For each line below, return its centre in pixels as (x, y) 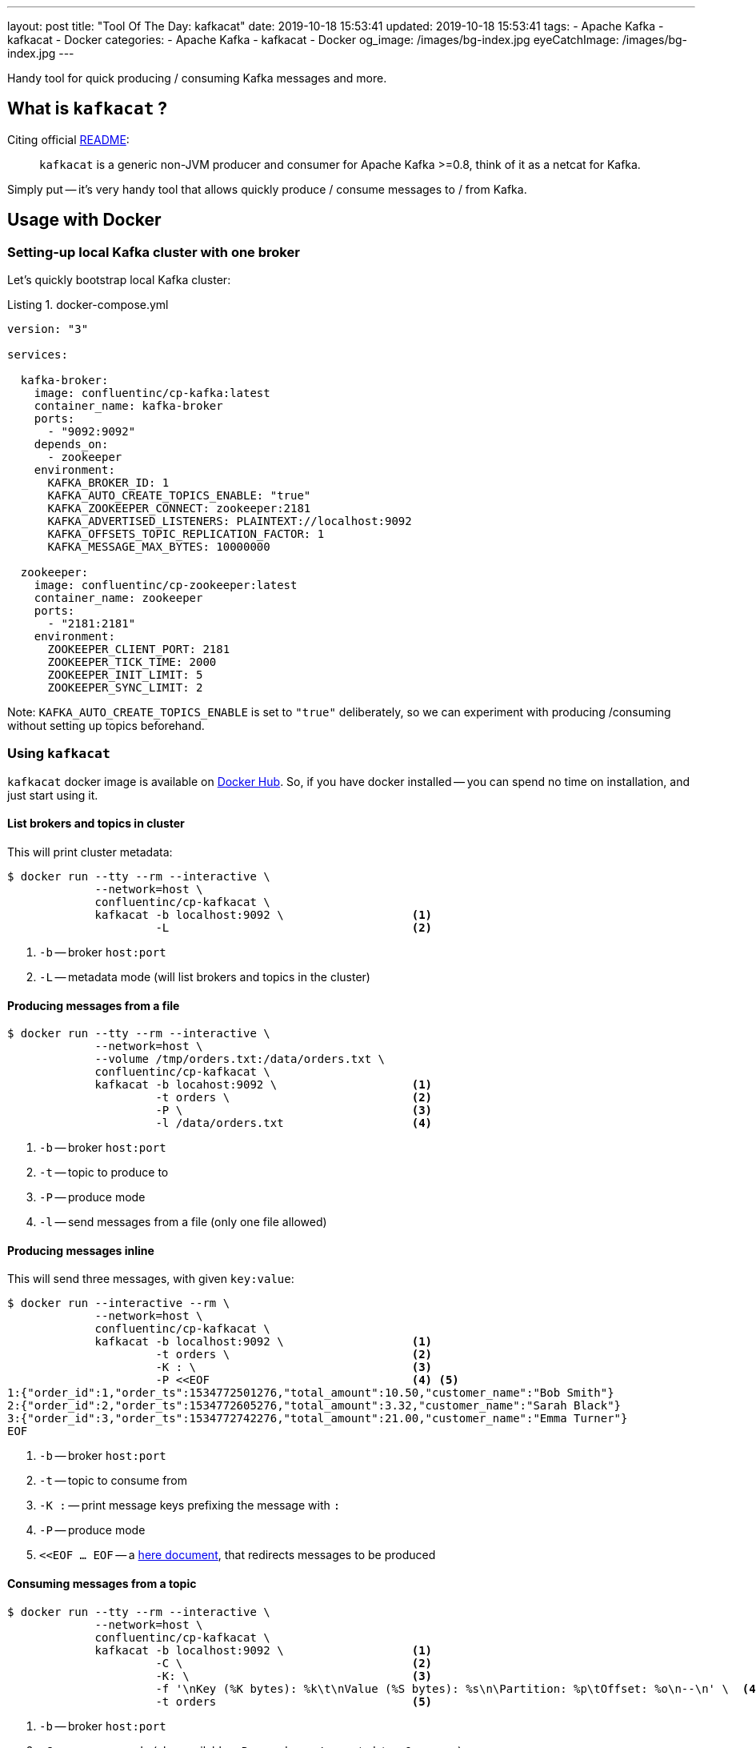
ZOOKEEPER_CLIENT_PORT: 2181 (139, 649)
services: (38, 355)
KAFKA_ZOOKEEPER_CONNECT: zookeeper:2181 (179, 509)
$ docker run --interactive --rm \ (119, 1303)
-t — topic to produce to (104, 1173)
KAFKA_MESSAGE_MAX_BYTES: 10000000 (159, 547)
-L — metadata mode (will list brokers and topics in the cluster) (205, 977)
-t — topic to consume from (114, 1481)
